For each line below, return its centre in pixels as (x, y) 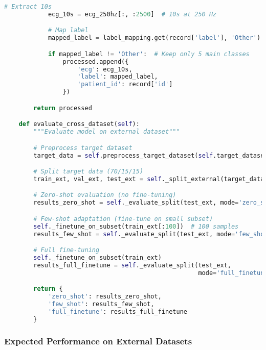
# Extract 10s (28, 7)
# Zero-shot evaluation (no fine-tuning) (105, 195)
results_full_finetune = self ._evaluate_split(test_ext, (132, 265)
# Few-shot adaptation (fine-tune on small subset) (123, 219)
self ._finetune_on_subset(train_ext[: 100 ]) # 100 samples (136, 226)
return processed (63, 108)
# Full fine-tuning (66, 250)
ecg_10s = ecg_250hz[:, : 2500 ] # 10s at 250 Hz (132, 14)
